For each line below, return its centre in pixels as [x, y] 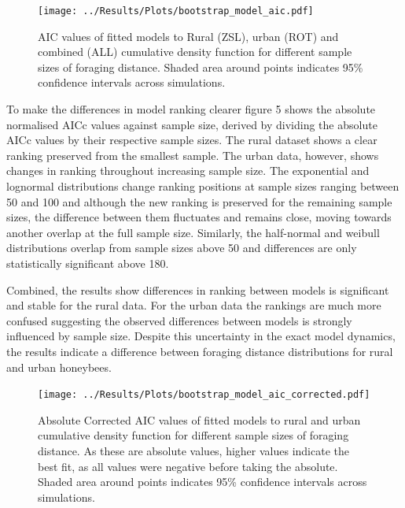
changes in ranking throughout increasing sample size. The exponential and [188, 171]
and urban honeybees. [59, 367]
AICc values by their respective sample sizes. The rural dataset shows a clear [192, 140]
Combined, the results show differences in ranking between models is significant [198, 289]
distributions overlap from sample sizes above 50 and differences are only [182, 248]
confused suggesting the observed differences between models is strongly [179, 320]
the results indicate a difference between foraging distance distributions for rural [200, 351]
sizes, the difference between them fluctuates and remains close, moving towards [199, 217]
